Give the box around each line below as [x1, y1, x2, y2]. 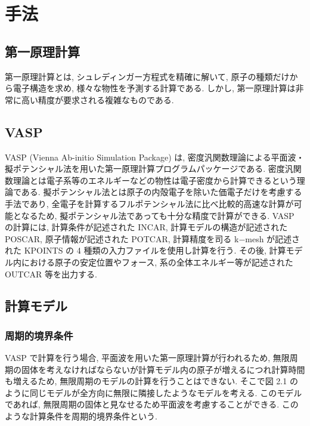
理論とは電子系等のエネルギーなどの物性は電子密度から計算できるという [13, 174, 297, 186]
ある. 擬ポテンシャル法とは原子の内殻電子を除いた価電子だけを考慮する [21, 186, 302, 198]
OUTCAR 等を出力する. [5, 267, 97, 280]
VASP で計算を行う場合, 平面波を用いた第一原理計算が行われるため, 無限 [5, 351, 290, 364]
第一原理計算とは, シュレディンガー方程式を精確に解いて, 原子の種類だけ [5, 70, 290, 82]
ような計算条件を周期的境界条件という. [5, 410, 157, 422]
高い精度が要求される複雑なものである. [21, 93, 174, 106]
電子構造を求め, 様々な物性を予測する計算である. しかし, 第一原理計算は [13, 82, 296, 94]
